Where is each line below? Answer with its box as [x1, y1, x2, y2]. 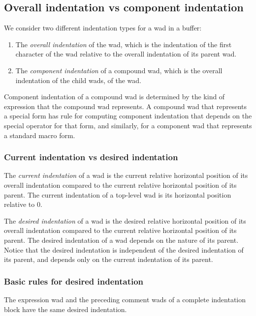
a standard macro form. [4, 130, 75, 140]
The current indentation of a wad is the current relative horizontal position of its [4, 170, 248, 180]
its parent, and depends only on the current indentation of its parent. [4, 254, 213, 264]
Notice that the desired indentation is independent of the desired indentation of [4, 244, 244, 255]
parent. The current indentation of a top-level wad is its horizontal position [4, 189, 231, 200]
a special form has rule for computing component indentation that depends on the [4, 111, 252, 121]
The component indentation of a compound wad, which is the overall [15, 65, 223, 75]
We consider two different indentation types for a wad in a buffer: [4, 23, 202, 33]
